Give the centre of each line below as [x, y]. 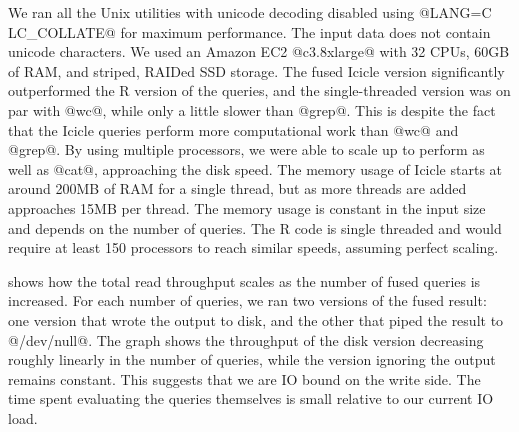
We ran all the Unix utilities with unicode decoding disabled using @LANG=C [250, 12]
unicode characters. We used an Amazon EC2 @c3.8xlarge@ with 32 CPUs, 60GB [259, 51]
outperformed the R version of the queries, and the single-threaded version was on [259, 90]
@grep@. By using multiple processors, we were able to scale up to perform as [246, 149]
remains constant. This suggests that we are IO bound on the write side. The [244, 378]
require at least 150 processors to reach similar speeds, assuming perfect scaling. [253, 247]
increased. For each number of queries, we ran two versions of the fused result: [247, 300]
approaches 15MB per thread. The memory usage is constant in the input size [247, 207]
